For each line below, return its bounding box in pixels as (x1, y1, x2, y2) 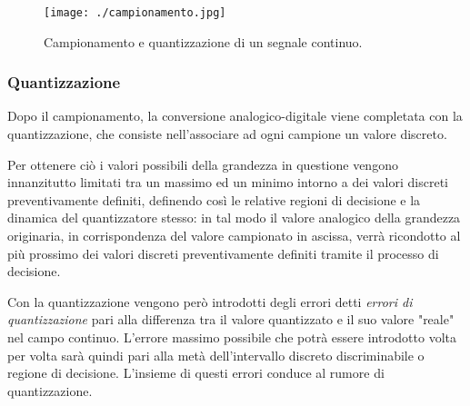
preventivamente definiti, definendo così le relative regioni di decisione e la (7, 190, 421, 209)
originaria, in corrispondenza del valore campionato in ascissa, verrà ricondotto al (7, 226, 461, 245)
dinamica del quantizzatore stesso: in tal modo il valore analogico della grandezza (7, 208, 461, 227)
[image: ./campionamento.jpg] (44, 6, 226, 19)
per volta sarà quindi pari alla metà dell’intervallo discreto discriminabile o (7, 345, 425, 364)
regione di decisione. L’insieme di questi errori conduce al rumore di (7, 363, 385, 382)
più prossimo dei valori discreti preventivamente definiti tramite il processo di (7, 243, 439, 262)
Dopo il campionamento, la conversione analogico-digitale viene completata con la (7, 106, 463, 125)
